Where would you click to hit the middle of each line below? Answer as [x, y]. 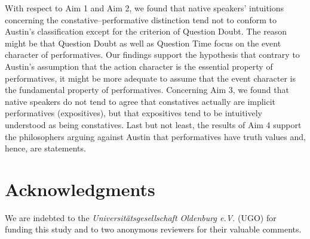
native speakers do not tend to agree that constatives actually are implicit [140, 101]
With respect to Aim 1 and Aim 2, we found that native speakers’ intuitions [145, 8]
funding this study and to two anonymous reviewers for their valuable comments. [153, 229]
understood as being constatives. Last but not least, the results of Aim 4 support [153, 124]
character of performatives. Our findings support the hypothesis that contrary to [152, 55]
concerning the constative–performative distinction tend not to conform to [141, 19]
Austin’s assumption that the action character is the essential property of [139, 66]
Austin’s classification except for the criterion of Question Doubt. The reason [146, 31]
